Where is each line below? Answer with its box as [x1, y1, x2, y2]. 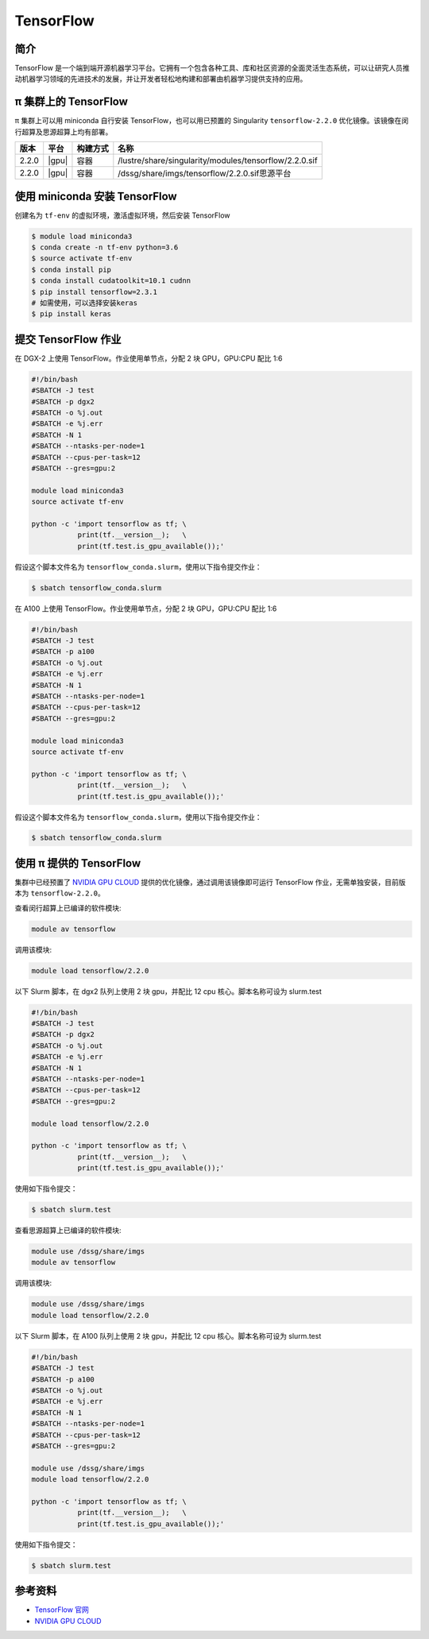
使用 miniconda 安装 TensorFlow [14, 189, 178, 203]
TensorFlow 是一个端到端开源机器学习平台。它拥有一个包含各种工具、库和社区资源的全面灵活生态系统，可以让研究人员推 [14, 64, 410, 73]
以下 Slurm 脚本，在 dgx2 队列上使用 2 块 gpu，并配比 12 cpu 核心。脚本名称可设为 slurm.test [14, 986, 322, 996]
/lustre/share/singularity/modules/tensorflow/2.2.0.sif [118, 155, 318, 166]
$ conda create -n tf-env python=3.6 [31, 243, 179, 252]
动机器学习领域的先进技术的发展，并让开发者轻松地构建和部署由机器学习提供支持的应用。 [14, 74, 307, 83]
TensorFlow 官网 [34, 1605, 89, 1614]
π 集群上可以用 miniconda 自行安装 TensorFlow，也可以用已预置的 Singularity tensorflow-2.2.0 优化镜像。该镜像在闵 [14, 116, 409, 126]
